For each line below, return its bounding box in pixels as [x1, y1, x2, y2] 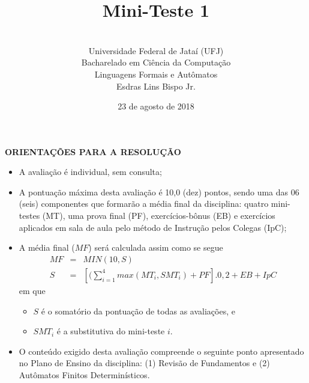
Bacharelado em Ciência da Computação [81, 56, 231, 69]
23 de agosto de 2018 [118, 100, 194, 112]
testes [19, 209, 40, 222]
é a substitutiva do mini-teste [56, 325, 165, 337]
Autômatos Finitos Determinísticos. [19, 368, 150, 381]
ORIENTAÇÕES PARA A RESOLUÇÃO [5, 145, 181, 158]
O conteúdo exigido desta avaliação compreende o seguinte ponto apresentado [19, 345, 304, 357]
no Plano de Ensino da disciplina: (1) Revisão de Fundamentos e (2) [19, 357, 270, 369]
